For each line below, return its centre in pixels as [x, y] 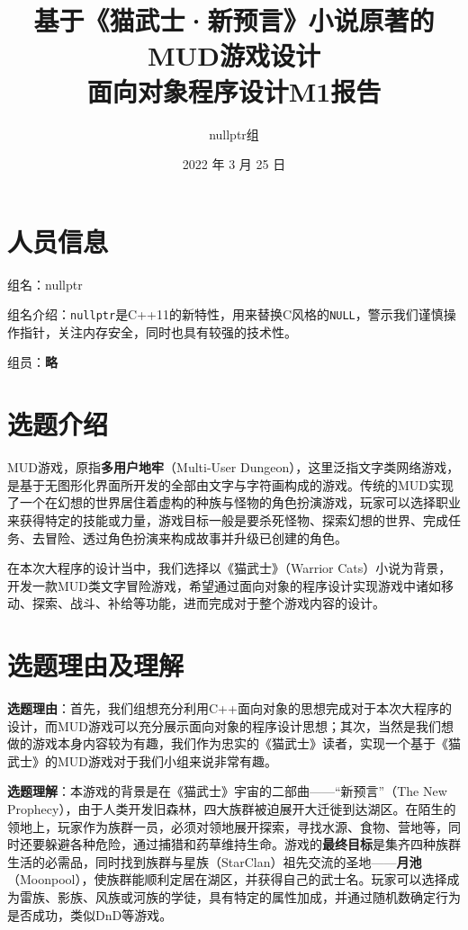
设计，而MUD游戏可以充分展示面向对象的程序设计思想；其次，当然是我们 [225, 725]
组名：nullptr [45, 284]
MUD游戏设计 [234, 55]
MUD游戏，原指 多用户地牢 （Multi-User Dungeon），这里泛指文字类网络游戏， [234, 467]
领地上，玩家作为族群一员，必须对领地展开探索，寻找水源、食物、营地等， [228, 826]
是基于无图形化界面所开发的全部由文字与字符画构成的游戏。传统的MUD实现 [231, 484]
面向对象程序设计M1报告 [234, 90]
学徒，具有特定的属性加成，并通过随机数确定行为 [315, 897]
